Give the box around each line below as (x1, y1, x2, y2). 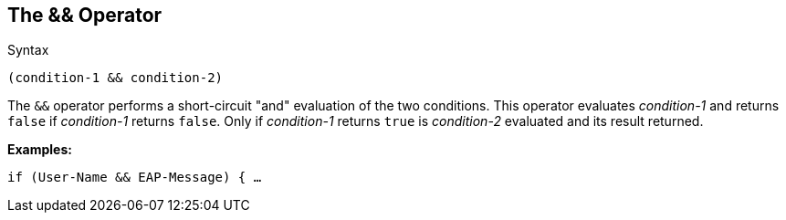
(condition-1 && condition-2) (7, 70, 224, 86)
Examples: (7, 141, 72, 158)
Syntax (7, 42, 49, 58)
